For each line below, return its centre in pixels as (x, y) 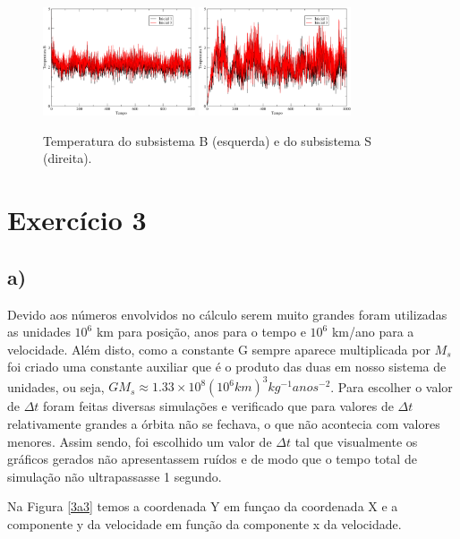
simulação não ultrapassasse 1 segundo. (115, 476)
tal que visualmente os (356, 441)
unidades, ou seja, (56, 386)
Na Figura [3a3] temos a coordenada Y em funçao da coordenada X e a (203, 506)
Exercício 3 (77, 220)
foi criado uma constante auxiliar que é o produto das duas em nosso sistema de (227, 367)
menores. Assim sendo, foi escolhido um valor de (140, 441)
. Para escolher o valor (392, 386)
